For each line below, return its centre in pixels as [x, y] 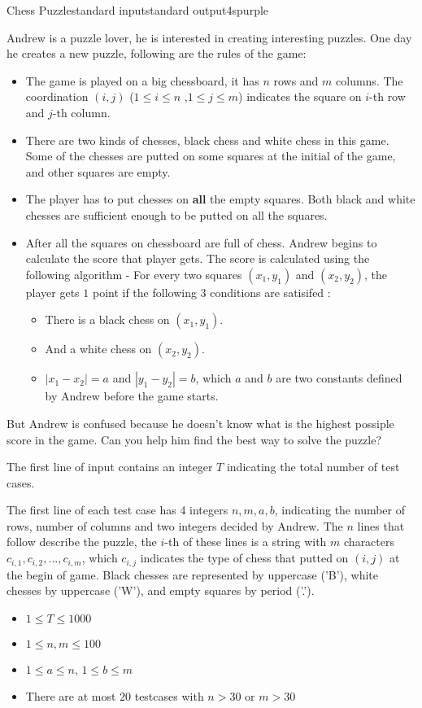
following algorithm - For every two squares [134, 274]
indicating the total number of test [313, 467]
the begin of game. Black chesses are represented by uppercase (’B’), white [193, 574]
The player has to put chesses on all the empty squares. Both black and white [220, 199]
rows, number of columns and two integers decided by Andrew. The [175, 525]
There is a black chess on [107, 319]
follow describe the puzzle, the [82, 542]
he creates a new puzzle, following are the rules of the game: [157, 53]
